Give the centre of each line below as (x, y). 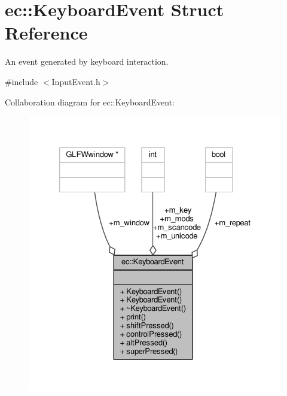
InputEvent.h (76, 81)
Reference (46, 33)
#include (22, 81)
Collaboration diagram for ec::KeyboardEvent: (90, 102)
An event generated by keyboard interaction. (87, 61)
